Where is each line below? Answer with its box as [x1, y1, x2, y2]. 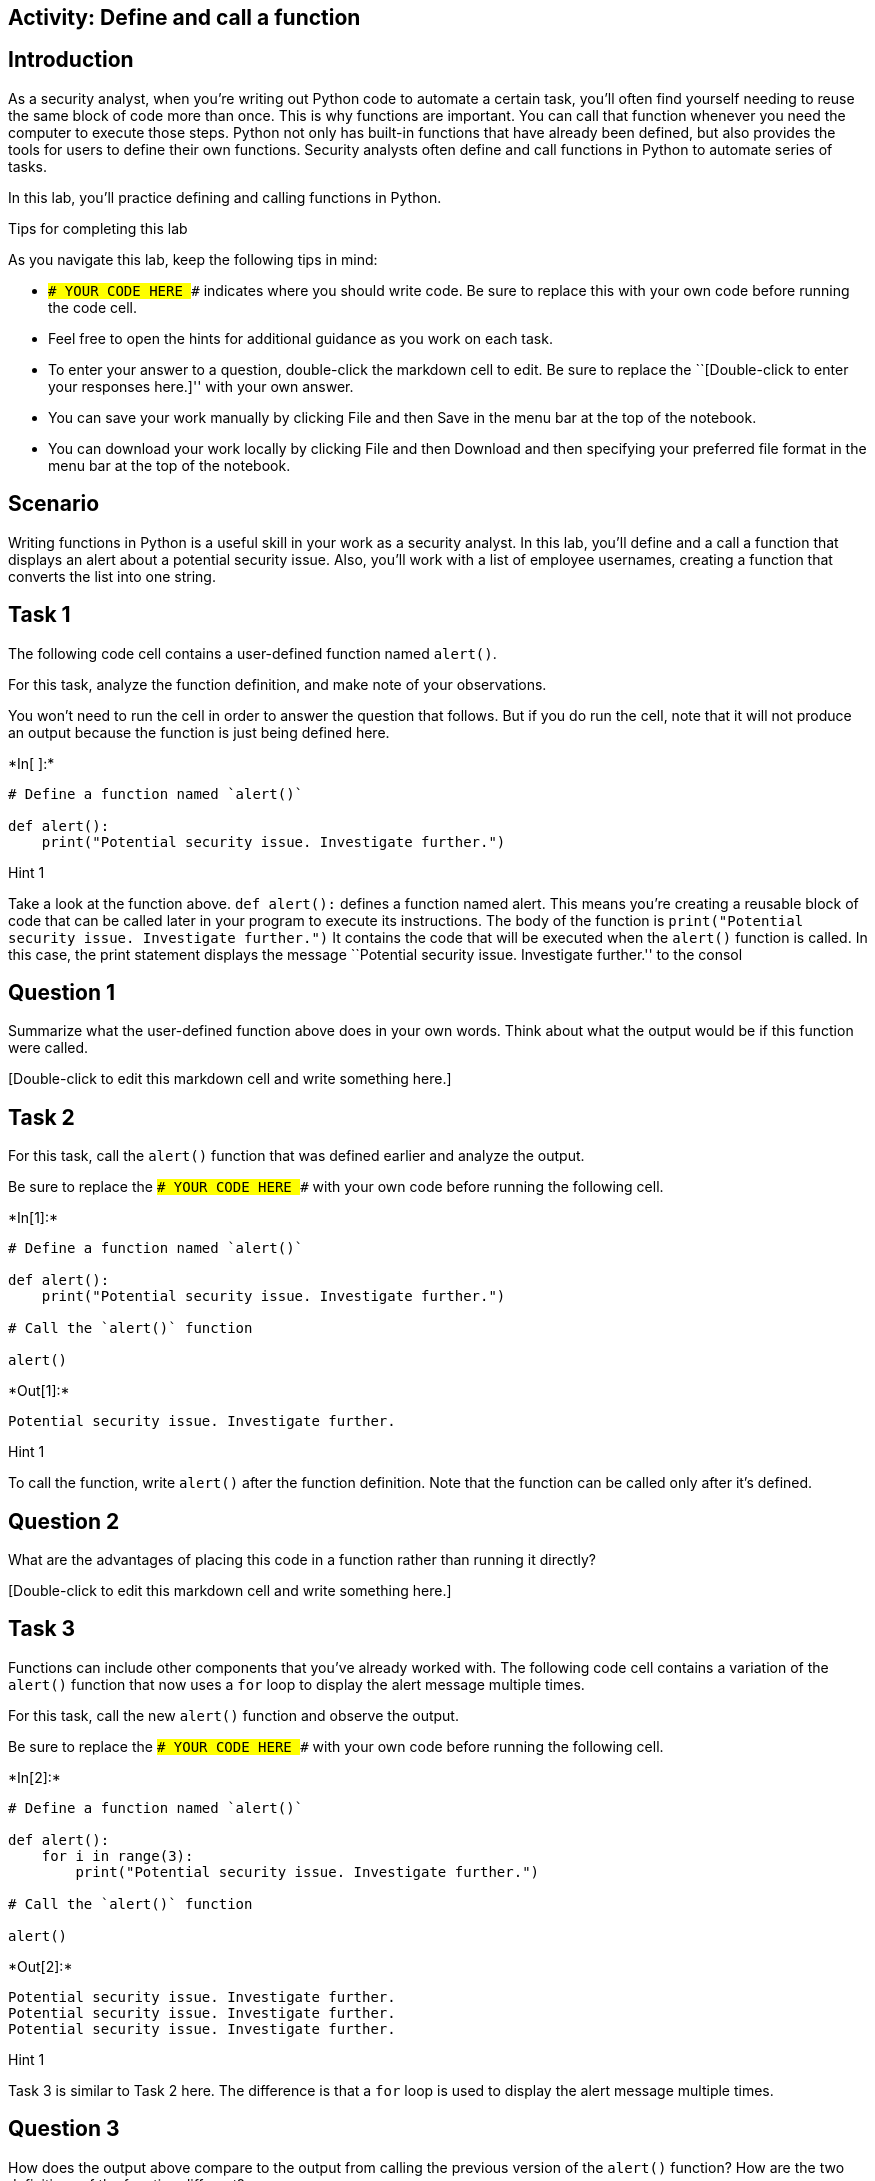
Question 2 [8, 1508, 120, 1534]
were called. [8, 1039, 89, 1057]
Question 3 [8, 2116, 120, 2142]
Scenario [8, 491, 100, 517]
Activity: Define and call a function [8, 5, 361, 30]
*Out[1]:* [8, 1382, 70, 1400]
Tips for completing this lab [8, 219, 188, 237]
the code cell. [48, 298, 137, 316]
